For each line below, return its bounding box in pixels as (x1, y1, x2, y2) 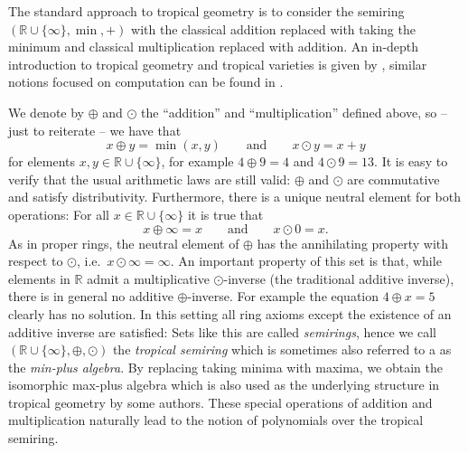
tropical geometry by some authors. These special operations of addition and (8, 392, 433, 411)
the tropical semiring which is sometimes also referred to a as (112, 340, 452, 359)
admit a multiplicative (87, 269, 210, 288)
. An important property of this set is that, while (170, 251, 442, 270)
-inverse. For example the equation (187, 287, 379, 306)
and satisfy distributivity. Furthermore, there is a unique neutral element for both (8, 187, 461, 206)
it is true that (187, 204, 264, 223)
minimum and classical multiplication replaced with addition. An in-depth (8, 37, 419, 56)
